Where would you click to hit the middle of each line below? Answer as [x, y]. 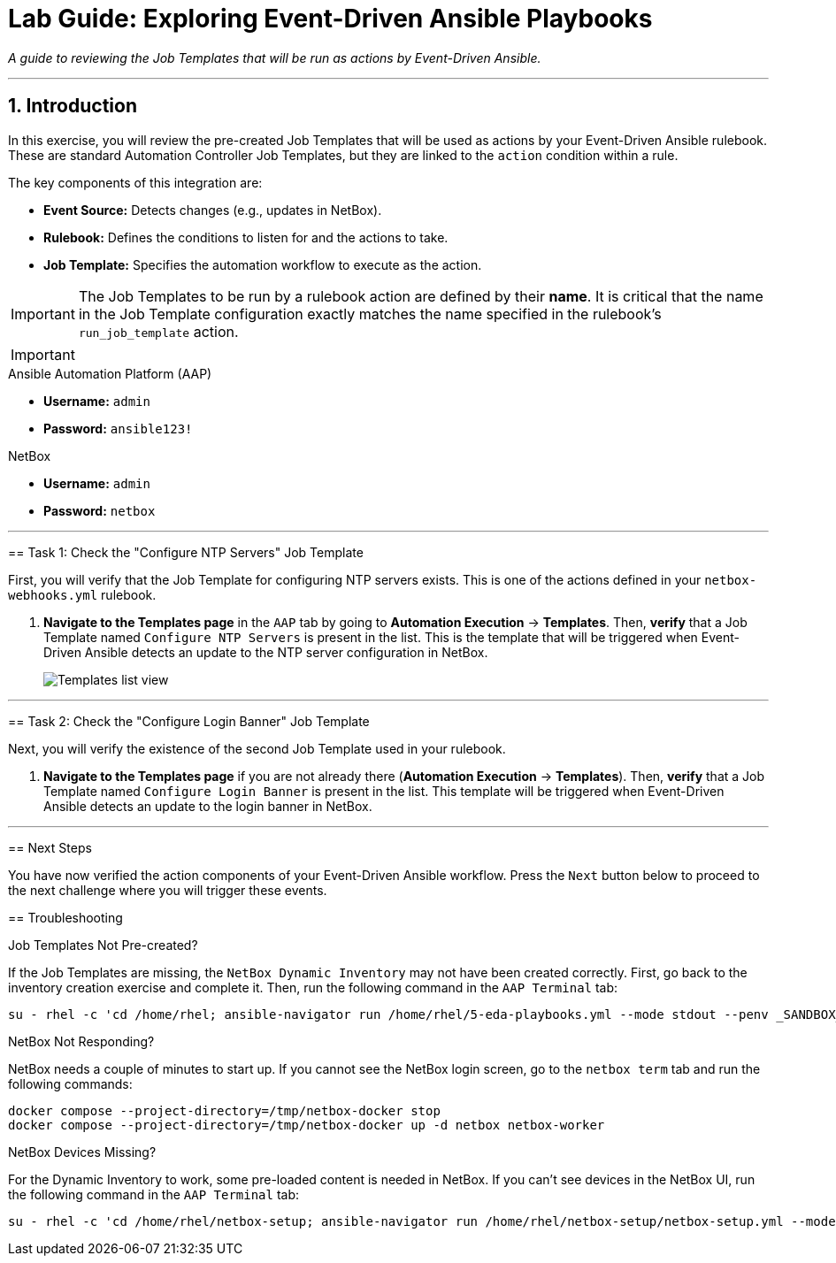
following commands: [70, 1083]
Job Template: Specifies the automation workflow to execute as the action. [263, 264]
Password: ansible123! [118, 428]
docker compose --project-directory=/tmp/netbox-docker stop [224, 1110]
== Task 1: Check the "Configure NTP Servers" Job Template [186, 552]
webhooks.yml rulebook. [82, 594]
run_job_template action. [158, 331]
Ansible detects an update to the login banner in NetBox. [208, 806]
